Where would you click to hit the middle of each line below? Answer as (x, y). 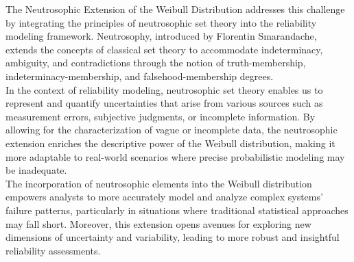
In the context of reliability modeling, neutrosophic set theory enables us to (164, 89)
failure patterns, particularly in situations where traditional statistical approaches (177, 210)
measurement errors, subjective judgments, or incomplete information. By (161, 116)
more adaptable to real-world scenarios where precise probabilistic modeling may (175, 156)
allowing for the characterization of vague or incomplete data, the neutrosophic (172, 130)
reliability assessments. (53, 250)
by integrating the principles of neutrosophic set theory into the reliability (161, 22)
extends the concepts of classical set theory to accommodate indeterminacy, (164, 49)
